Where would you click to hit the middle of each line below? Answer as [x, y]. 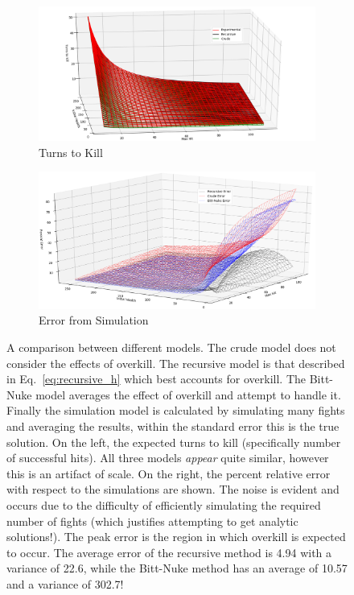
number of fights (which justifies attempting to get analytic [152, 521]
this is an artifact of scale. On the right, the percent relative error [169, 473]
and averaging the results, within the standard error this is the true [173, 426]
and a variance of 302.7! [65, 583]
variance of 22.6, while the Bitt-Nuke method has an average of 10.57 [177, 568]
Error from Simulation [94, 320]
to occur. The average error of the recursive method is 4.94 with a [169, 552]
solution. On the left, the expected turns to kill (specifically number [174, 442]
